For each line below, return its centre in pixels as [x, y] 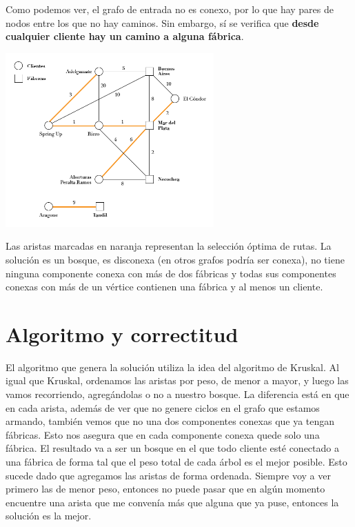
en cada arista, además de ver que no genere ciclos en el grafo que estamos [163, 407]
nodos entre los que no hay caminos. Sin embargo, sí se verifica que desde [162, 22]
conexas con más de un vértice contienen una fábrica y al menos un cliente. [164, 287]
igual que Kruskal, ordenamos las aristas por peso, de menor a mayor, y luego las [177, 380]
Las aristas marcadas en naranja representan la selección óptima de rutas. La [169, 246]
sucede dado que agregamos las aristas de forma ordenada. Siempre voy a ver [168, 475]
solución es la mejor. [49, 516]
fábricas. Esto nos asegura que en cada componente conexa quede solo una [163, 434]
